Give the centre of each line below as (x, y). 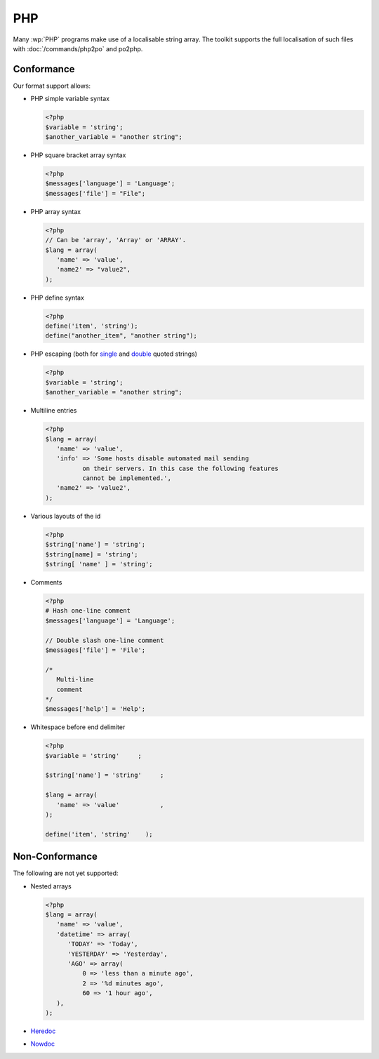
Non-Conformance (55, 857)
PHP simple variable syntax (70, 99)
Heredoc (43, 1031)
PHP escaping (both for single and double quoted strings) (114, 354)
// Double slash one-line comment (105, 640)
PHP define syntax (57, 298)
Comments (46, 582)
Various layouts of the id (66, 516)
